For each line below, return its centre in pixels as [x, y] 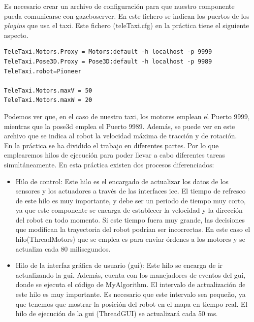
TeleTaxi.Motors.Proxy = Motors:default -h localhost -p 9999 [108, 52]
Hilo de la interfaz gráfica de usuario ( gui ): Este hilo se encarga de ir [119, 265]
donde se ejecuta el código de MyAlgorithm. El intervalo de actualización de [130, 284]
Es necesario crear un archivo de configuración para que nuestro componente [119, 6]
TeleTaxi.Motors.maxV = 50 [48, 90]
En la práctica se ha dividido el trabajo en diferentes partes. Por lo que [111, 145]
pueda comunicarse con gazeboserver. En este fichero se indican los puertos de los [127, 16]
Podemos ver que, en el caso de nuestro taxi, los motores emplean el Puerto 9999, [127, 116]
